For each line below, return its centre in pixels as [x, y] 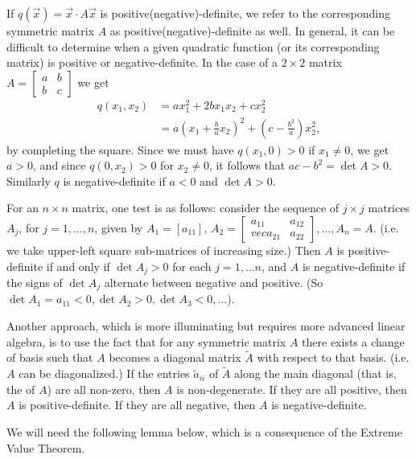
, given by [119, 227]
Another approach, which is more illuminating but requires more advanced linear [206, 326]
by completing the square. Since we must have [120, 149]
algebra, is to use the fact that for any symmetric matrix [146, 341]
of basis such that [50, 357]
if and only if [78, 266]
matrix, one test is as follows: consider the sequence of [206, 208]
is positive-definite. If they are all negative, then [137, 405]
